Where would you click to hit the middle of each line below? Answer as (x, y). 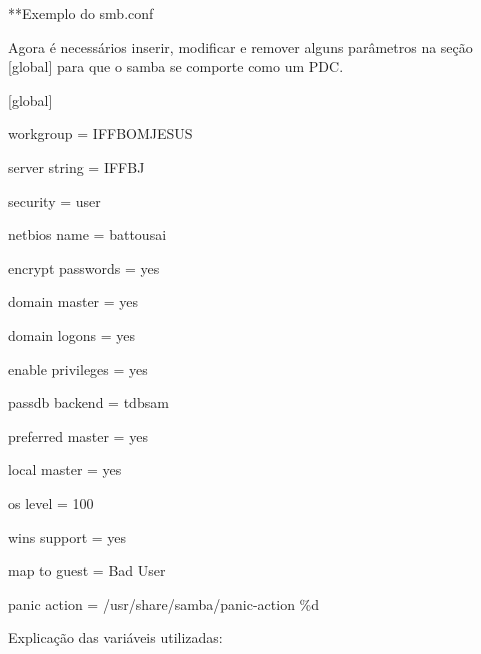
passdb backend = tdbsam (88, 402)
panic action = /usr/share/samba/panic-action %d (164, 603)
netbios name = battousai (87, 234)
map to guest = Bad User (87, 570)
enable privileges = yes (78, 368)
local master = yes (65, 469)
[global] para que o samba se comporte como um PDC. (176, 66)
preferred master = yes (78, 435)
